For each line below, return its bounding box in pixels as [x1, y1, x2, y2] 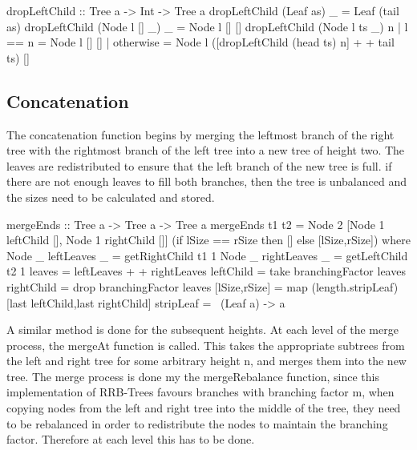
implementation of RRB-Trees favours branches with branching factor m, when [6, 384, 395, 400]
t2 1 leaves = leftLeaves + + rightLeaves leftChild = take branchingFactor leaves [6, 263, 406, 279]
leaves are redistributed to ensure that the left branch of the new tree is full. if [6, 157, 392, 174]
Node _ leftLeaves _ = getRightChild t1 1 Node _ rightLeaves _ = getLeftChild [6, 247, 408, 263]
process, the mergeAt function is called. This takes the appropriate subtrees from [6, 336, 405, 353]
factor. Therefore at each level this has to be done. [6, 431, 255, 448]
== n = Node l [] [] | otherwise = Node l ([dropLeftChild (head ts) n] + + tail [6, 34, 395, 50]
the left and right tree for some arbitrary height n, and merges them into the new [6, 352, 407, 369]
